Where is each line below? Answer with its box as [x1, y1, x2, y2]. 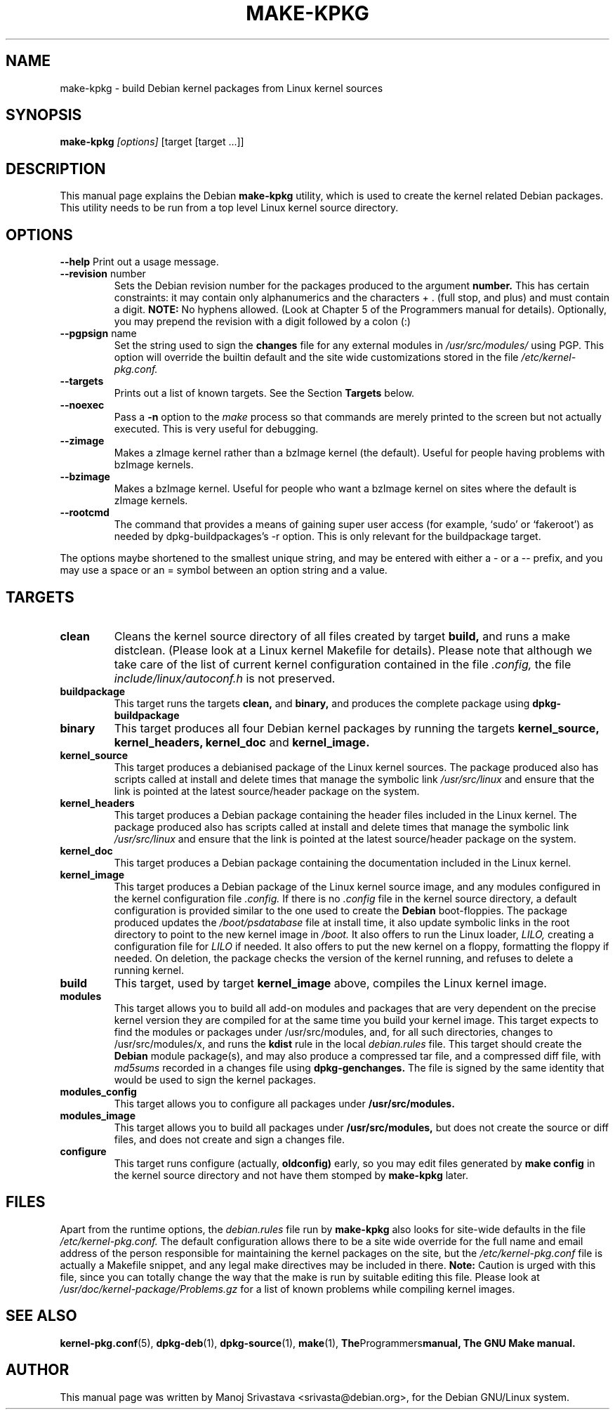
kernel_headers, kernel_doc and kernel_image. [114, 735, 370, 749]
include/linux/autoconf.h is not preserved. [114, 671, 336, 685]
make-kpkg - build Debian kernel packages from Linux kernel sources [60, 81, 383, 94]
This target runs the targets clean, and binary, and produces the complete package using [114, 697, 530, 709]
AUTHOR [6, 1361, 70, 1379]
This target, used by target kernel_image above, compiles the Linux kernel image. [114, 975, 547, 990]
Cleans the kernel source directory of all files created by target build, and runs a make [114, 628, 571, 643]
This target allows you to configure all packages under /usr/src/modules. [114, 1097, 455, 1110]
